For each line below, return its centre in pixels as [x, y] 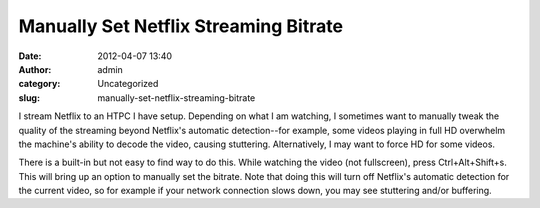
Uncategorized [128, 84]
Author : [35, 69]
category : [39, 84]
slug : [29, 97]
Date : [30, 56]
